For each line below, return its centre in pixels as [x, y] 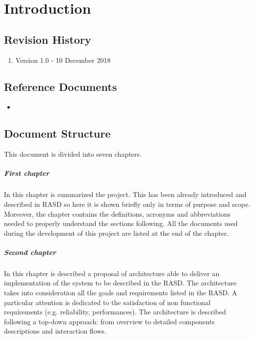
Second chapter [30, 252]
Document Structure [57, 133]
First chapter [27, 173]
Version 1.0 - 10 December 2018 [63, 60]
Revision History [48, 39]
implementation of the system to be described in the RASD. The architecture [120, 283]
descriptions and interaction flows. [55, 331]
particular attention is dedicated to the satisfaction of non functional [107, 302]
